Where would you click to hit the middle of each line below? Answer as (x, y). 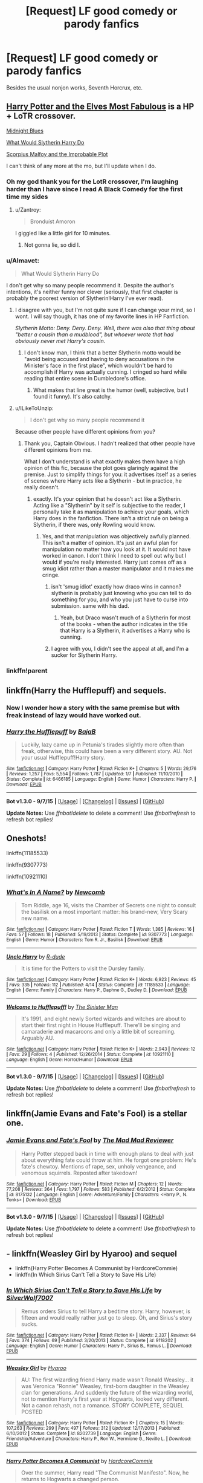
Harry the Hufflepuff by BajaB (51, 731)
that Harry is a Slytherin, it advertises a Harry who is (125, 631)
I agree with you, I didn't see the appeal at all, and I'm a (120, 649)
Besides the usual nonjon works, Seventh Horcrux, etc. (75, 87)
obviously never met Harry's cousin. (60, 341)
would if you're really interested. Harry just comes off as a (114, 562)
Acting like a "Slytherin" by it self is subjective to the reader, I (109, 506)
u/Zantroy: (28, 210)
